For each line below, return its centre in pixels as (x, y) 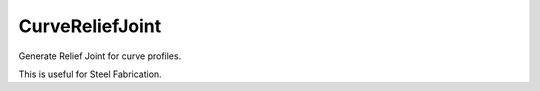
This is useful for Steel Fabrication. (90, 74)
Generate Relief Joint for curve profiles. (100, 56)
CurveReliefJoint (90, 26)
